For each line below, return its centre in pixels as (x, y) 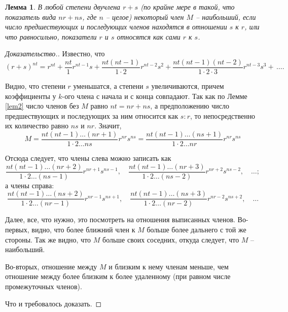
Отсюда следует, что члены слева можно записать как (88, 158)
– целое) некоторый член (145, 16)
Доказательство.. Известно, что (55, 54)
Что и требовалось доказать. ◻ (53, 303)
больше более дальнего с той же (196, 229)
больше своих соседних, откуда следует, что (171, 239)
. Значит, (108, 126)
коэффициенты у (31, 96)
